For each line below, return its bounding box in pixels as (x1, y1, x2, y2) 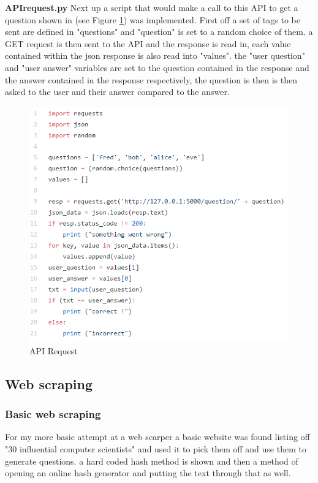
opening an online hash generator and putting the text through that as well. (5, 466, 291, 479)
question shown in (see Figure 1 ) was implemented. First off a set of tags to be (5, 13, 300, 26)
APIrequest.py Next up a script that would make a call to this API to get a (5, 1, 298, 13)
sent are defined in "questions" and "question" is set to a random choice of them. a (5, 25, 313, 38)
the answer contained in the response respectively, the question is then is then (5, 73, 298, 86)
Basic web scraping (5, 406, 101, 422)
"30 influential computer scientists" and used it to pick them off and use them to (5, 443, 306, 455)
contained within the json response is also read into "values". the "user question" (5, 49, 305, 62)
